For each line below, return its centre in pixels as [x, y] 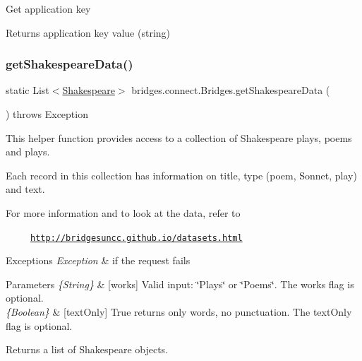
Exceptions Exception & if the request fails [98, 260]
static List [28, 90]
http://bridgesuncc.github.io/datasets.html [137, 238]
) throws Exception [47, 114]
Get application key [48, 8]
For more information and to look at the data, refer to [123, 212]
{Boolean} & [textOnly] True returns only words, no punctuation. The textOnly [179, 312]
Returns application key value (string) [88, 32]
